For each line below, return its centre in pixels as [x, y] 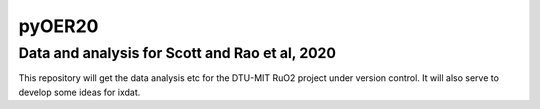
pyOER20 [58, 26]
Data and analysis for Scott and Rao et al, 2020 [177, 53]
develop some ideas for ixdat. [79, 92]
